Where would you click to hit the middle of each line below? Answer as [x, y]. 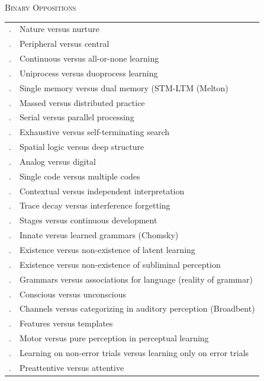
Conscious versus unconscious [73, 294]
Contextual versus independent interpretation [102, 190]
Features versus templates [66, 323]
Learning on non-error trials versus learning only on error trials [134, 352]
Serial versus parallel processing [77, 117]
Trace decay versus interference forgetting [95, 205]
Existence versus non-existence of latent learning [107, 249]
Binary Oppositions [41, 7]
